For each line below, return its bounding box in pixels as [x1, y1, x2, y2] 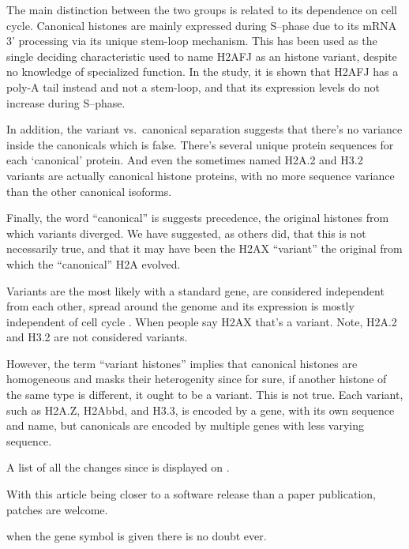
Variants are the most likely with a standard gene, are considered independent [6, 282, 385, 299]
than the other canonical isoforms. [6, 182, 172, 199]
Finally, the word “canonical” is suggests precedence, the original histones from [6, 209, 389, 226]
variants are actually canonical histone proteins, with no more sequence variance [6, 167, 395, 183]
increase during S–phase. [6, 94, 126, 111]
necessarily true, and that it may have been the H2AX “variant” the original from [6, 240, 403, 257]
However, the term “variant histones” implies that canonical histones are [6, 355, 358, 371]
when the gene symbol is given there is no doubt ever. [6, 528, 267, 544]
